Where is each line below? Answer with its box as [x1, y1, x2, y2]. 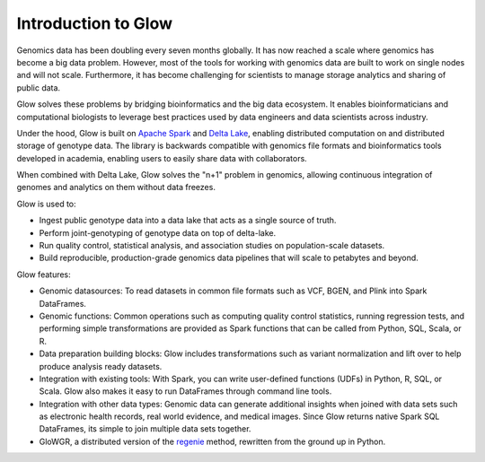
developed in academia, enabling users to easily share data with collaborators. [16, 153, 307, 163]
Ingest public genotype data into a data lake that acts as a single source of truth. [39, 215, 337, 226]
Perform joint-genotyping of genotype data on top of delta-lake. [39, 227, 277, 238]
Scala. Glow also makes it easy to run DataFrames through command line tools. [39, 386, 332, 397]
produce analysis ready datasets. [39, 361, 163, 371]
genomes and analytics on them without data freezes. [16, 182, 216, 193]
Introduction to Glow [16, 13, 173, 33]
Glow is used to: [16, 198, 76, 209]
